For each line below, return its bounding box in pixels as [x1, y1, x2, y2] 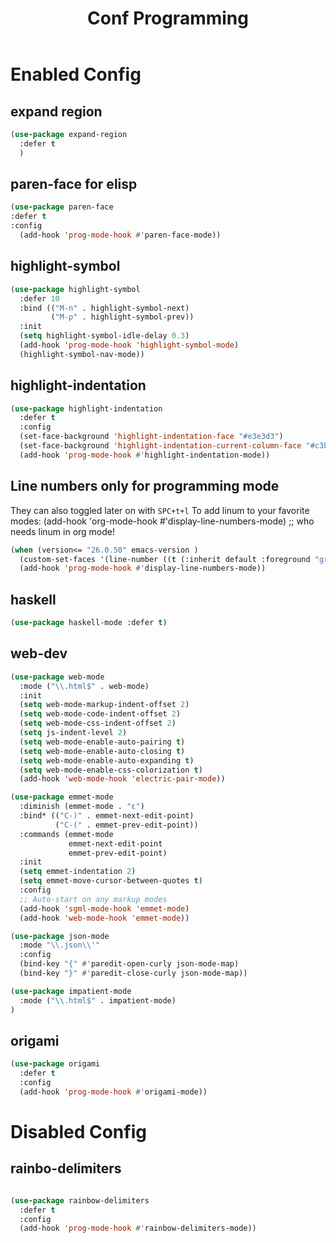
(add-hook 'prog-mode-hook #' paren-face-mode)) [19, 230, 222, 241]
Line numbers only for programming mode [10, 478, 280, 495]
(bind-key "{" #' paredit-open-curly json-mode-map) [19, 959, 240, 969]
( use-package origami [10, 1059, 101, 1069]
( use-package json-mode [10, 931, 110, 941]
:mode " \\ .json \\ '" [19, 940, 101, 951]
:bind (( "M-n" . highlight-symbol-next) [19, 303, 190, 313]
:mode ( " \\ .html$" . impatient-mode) [19, 995, 177, 1006]
